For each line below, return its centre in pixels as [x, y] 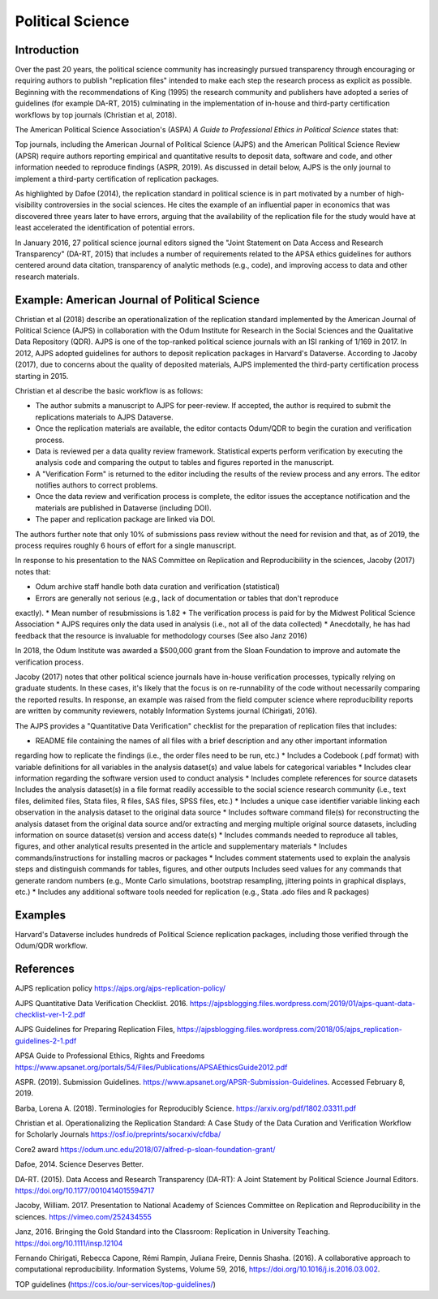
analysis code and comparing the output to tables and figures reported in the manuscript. [185, 462]
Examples [41, 915]
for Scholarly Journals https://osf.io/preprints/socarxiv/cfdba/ [118, 1134]
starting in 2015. [42, 376]
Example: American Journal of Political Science [137, 300]
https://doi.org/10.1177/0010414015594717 [85, 1191]
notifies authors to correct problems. [97, 485]
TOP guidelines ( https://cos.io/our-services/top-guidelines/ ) [116, 1284]
